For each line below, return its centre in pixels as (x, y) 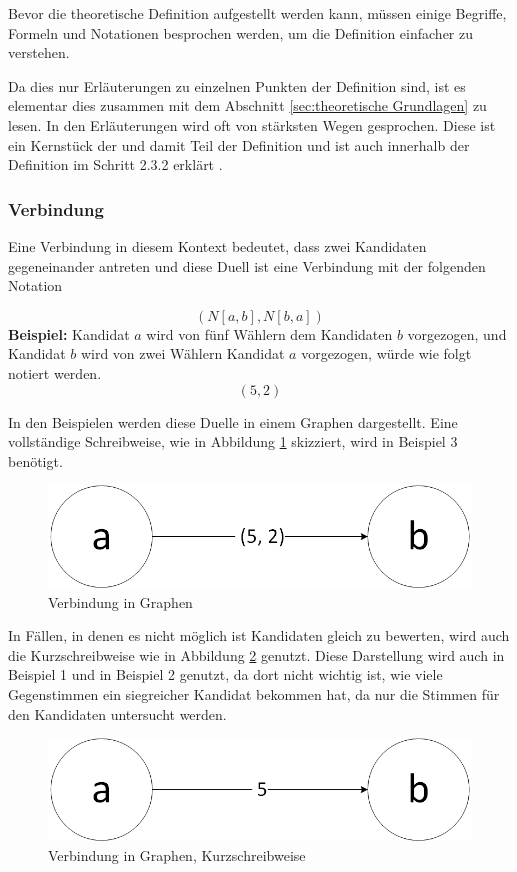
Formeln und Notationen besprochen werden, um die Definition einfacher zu (240, 32)
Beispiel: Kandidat (69, 333)
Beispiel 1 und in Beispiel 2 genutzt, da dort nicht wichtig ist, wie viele (225, 674)
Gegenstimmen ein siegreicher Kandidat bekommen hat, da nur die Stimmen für (254, 694)
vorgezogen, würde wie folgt (386, 353)
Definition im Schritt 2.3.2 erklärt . (115, 164)
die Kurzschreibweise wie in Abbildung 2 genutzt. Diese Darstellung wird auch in (256, 654)
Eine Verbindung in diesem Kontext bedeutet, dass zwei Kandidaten (217, 245)
